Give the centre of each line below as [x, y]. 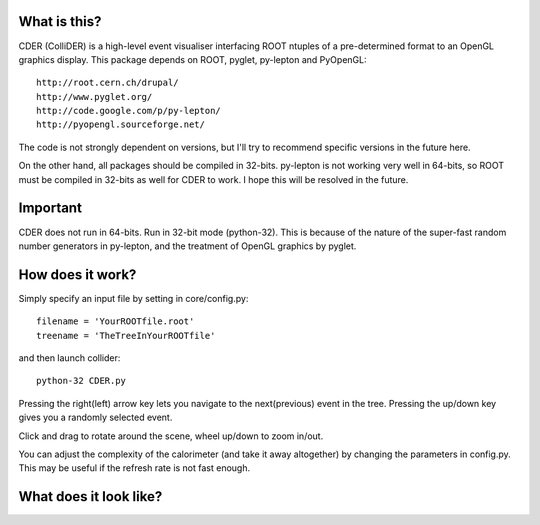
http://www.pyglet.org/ [94, 96]
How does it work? [77, 274]
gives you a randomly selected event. [95, 417]
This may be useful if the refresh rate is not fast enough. [134, 468]
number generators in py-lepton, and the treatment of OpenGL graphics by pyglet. [187, 246]
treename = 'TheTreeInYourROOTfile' [126, 335]
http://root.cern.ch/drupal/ [107, 83]
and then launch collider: [69, 358]
